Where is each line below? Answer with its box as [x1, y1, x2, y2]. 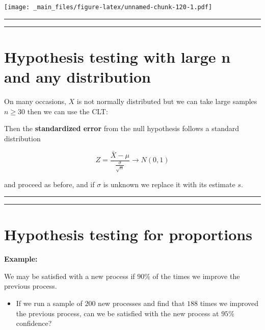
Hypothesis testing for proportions [4, 224, 252, 245]
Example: [4, 253, 38, 264]
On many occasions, [4, 95, 66, 106]
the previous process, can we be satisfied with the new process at [16, 308, 219, 318]
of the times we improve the [152, 270, 240, 281]
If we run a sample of [16, 298, 83, 309]
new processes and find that [98, 298, 185, 309]
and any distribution [4, 66, 151, 87]
